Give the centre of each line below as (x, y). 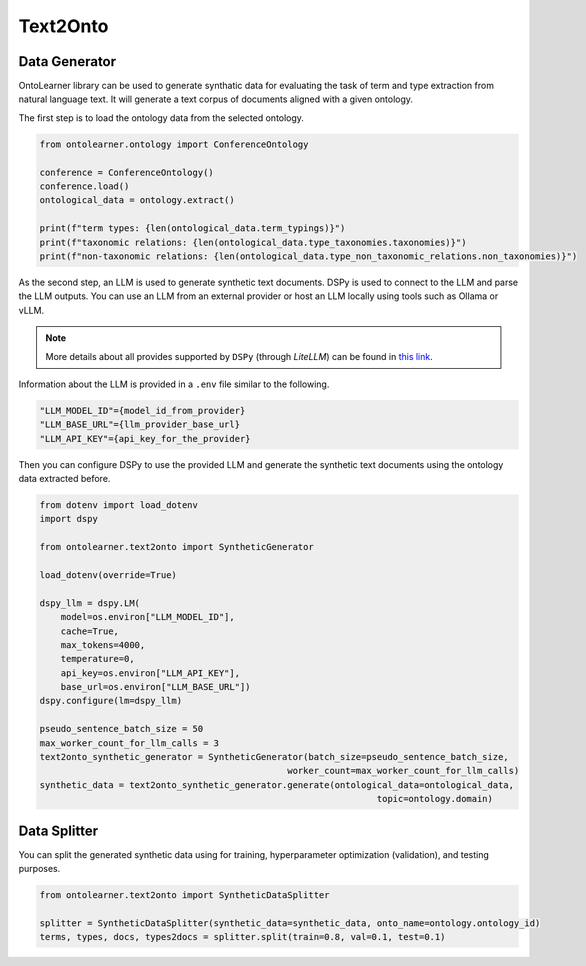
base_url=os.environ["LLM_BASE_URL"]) (155, 687)
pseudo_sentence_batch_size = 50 (121, 729)
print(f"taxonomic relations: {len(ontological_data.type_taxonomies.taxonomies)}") (253, 242)
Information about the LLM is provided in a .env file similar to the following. (174, 384)
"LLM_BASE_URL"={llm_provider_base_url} (139, 424)
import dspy (69, 519)
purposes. (39, 869)
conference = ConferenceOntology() (126, 172)
